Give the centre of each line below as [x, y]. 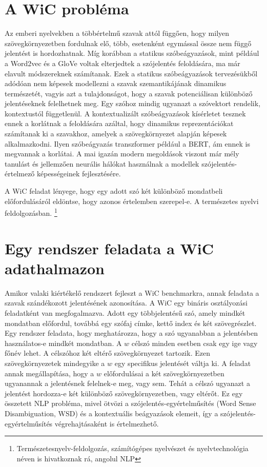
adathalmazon [55, 268]
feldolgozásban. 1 [31, 212]
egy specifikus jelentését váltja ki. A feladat [183, 363]
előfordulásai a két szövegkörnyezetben [164, 373]
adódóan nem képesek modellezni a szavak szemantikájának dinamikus [116, 83]
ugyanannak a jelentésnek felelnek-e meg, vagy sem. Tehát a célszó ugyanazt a [127, 383]
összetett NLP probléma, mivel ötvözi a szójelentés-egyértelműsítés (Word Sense [130, 403]
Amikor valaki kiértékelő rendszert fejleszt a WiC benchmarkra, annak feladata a [132, 292]
